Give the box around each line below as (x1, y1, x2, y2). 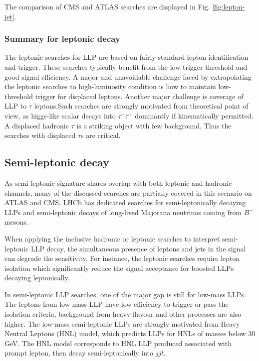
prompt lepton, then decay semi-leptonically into (4, 348, 154, 358)
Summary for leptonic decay (4, 32, 120, 45)
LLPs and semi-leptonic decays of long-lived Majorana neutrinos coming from (4, 207, 242, 217)
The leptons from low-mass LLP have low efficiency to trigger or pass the (4, 299, 229, 309)
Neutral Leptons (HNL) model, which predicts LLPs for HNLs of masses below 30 (4, 328, 256, 339)
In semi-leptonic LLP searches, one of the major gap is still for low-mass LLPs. (4, 289, 246, 299)
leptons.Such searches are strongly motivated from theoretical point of (34, 101, 249, 111)
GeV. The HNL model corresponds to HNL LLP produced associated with (4, 338, 232, 348)
